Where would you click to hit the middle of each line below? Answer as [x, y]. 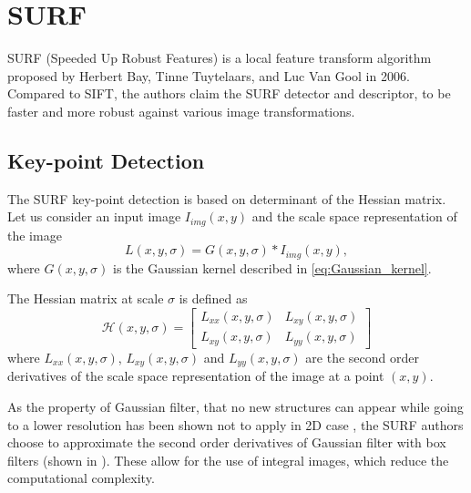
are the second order [362, 357]
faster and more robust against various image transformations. [181, 111]
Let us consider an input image [94, 216]
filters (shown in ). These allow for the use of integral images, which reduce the [228, 460]
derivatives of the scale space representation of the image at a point [196, 376]
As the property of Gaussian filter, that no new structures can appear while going [235, 406]
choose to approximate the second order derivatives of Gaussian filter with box [227, 442]
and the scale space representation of [354, 216]
